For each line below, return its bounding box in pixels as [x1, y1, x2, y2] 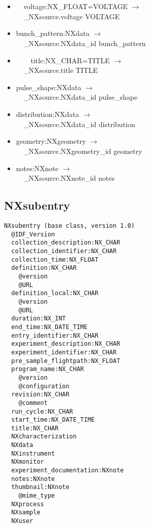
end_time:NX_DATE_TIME [11, 323, 88, 331]
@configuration [18, 382, 69, 390]
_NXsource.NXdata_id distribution [23, 118, 135, 129]
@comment [18, 399, 48, 407]
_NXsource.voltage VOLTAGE [23, 11, 120, 21]
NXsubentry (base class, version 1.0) [4, 222, 135, 230]
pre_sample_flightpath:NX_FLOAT [11, 357, 121, 364]
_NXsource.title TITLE [23, 65, 98, 75]
